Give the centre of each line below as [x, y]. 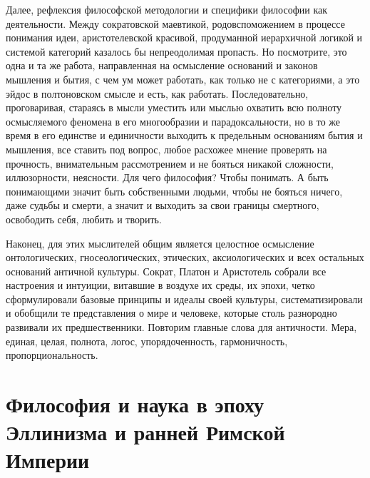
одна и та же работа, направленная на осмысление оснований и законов [162, 65]
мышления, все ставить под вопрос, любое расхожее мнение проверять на [166, 149]
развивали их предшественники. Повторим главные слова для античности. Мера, [181, 327]
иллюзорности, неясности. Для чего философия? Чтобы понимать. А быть [167, 177]
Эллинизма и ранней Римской [145, 432]
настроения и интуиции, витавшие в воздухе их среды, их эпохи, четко [160, 285]
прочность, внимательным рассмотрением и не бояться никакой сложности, [170, 163]
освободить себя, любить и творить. [84, 219]
